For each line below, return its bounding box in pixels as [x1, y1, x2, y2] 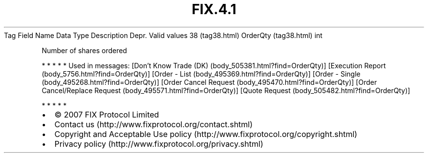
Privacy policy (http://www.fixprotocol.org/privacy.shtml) [54, 138, 263, 149]
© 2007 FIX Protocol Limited [54, 109, 159, 119]
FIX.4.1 [192, 1, 236, 18]
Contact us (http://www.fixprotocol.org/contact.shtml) [54, 119, 253, 129]
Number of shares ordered [42, 46, 127, 55]
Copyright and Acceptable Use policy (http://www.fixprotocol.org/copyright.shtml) [54, 129, 358, 139]
